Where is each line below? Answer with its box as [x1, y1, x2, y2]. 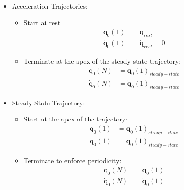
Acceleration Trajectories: [12, 1, 88, 11]
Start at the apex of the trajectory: [23, 114, 128, 124]
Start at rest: [23, 17, 62, 27]
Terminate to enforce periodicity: [23, 155, 122, 165]
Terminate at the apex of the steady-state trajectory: [23, 56, 181, 66]
